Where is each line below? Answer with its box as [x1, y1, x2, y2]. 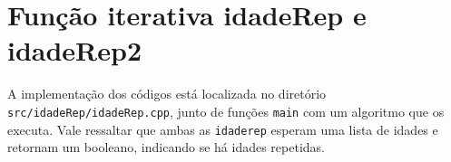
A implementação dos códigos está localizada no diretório [7, 84, 327, 103]
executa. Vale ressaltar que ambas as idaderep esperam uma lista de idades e [7, 119, 438, 138]
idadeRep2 [7, 32, 142, 69]
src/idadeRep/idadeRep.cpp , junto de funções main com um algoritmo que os [7, 101, 445, 120]
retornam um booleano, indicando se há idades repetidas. [7, 138, 325, 157]
